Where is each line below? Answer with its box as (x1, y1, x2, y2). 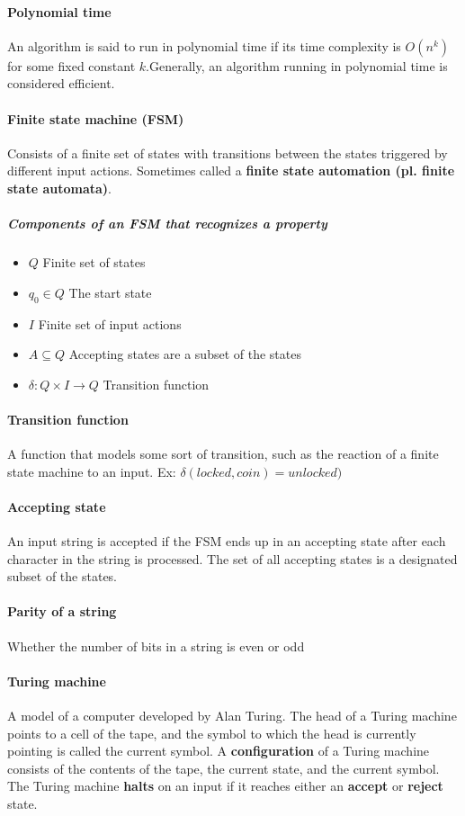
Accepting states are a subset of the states (68, 345, 301, 363)
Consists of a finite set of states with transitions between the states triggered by (7, 143, 448, 162)
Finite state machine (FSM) (7, 109, 184, 128)
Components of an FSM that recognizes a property (7, 214, 327, 233)
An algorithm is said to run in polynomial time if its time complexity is (7, 36, 401, 55)
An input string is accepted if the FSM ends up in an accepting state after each (7, 532, 446, 551)
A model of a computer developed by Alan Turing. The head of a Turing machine (7, 706, 457, 725)
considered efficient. (7, 74, 115, 93)
